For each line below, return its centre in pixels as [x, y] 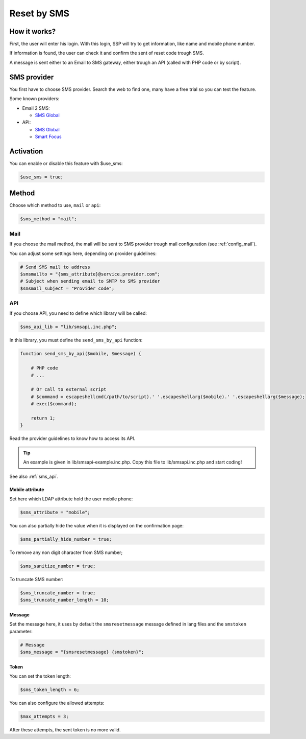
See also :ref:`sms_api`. [34, 476]
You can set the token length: [40, 676]
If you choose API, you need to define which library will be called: [78, 313]
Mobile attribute [27, 489]
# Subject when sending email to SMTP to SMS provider [90, 281]
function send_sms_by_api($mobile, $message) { [81, 354]
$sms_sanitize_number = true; [58, 566]
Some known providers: [34, 99]
